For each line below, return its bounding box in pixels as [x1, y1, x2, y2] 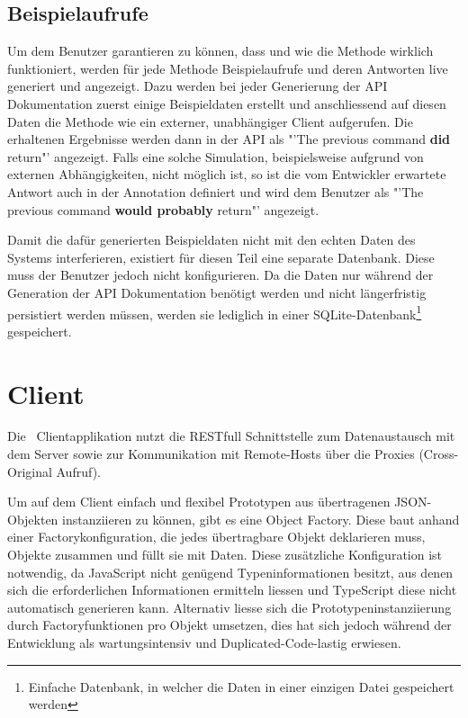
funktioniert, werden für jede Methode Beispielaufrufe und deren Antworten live [7, 58, 448, 77]
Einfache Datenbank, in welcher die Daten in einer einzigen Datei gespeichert [28, 677, 454, 696]
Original [7, 462, 52, 480]
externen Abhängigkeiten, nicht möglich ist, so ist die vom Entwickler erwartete [7, 165, 446, 184]
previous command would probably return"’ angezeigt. [7, 200, 319, 219]
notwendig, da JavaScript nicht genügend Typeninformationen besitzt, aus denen [7, 562, 454, 581]
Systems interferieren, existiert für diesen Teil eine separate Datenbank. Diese [7, 247, 435, 266]
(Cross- [418, 444, 459, 463]
